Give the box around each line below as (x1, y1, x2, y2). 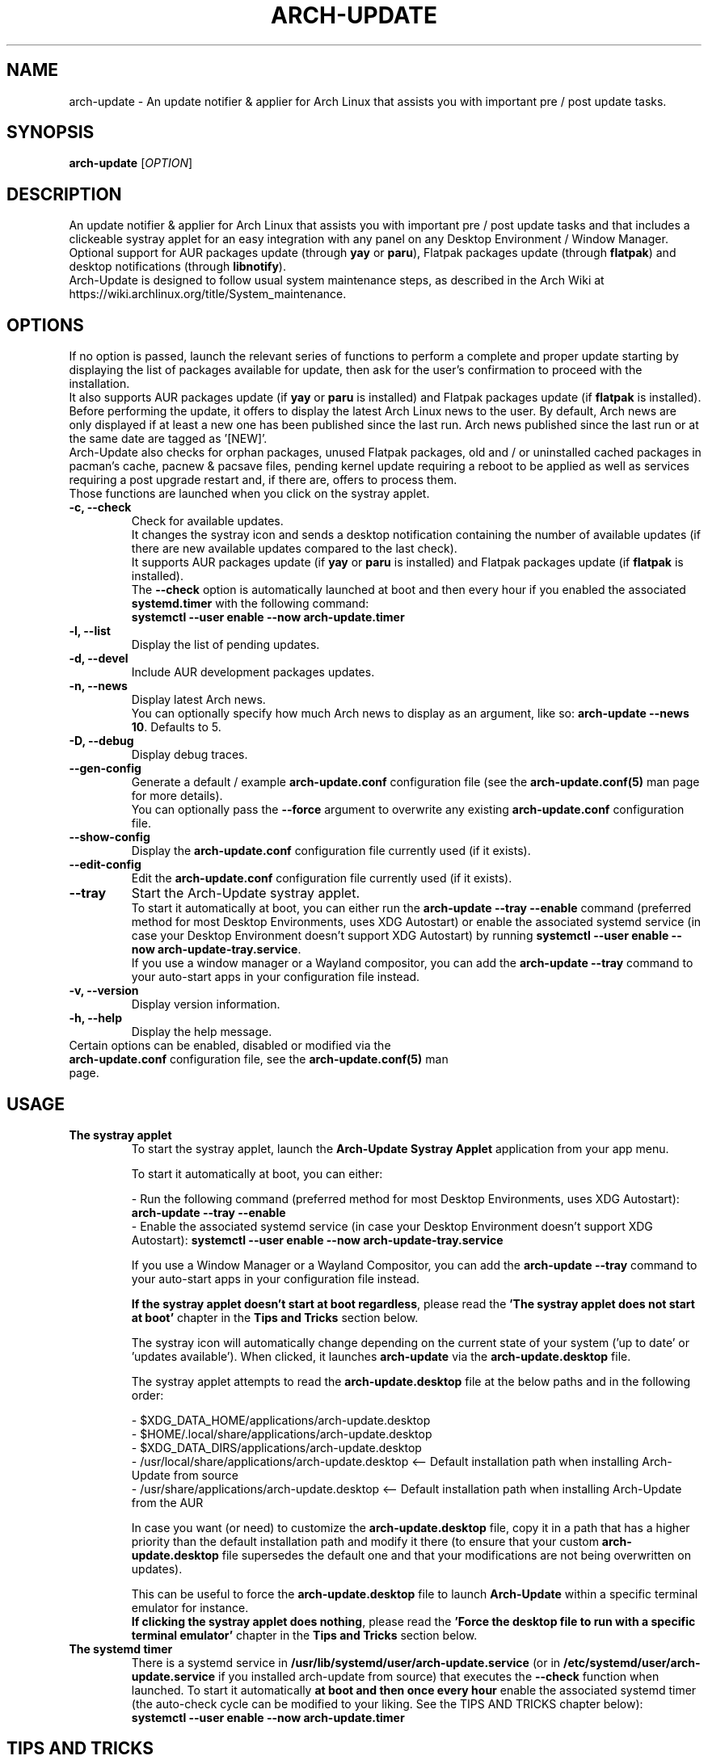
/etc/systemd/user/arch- (563, 1655, 701, 1669)
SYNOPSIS (6, 122, 95, 143)
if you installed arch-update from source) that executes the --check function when (218, 1669, 660, 1683)
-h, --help (69, 1011, 122, 1025)
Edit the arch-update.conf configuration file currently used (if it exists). (131, 871, 512, 886)
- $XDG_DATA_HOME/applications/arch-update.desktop (131, 1413, 431, 1427)
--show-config (69, 830, 150, 844)
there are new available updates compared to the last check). (131, 541, 457, 556)
